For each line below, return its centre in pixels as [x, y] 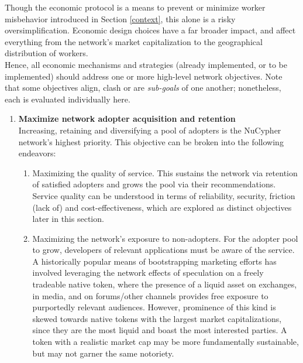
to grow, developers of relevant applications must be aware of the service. [163, 250]
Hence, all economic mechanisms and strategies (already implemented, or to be [146, 64]
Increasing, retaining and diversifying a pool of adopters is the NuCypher [150, 130]
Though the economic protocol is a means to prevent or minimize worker [135, 7]
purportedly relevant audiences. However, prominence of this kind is [154, 307]
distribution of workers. [47, 53]
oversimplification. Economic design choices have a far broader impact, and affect [150, 30]
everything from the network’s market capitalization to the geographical [134, 41]
